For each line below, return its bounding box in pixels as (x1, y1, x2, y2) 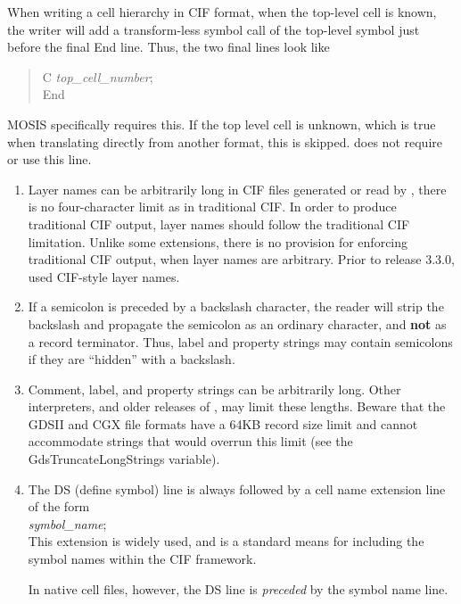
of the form (28, 497, 90, 516)
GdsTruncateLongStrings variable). (28, 450, 220, 468)
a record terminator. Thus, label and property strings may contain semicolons (28, 332, 453, 351)
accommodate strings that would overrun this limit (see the (28, 432, 353, 451)
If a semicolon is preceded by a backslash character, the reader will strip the (28, 297, 444, 316)
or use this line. (7, 150, 92, 169)
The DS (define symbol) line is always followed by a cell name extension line (28, 479, 446, 498)
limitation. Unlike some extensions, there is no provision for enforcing (28, 232, 408, 251)
